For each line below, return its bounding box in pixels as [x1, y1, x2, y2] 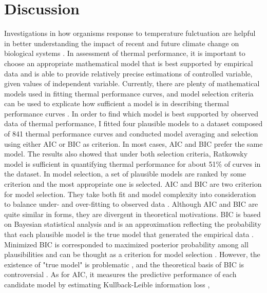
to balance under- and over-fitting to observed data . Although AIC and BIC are [4, 199, 258, 209]
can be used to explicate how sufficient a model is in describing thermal [4, 98, 229, 109]
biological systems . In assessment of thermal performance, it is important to [4, 48, 245, 58]
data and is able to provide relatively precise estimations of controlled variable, [4, 68, 253, 79]
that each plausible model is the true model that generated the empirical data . [4, 229, 254, 239]
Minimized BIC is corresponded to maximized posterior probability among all [4, 239, 249, 249]
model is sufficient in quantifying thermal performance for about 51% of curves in [4, 158, 261, 169]
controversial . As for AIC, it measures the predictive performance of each [4, 269, 237, 280]
